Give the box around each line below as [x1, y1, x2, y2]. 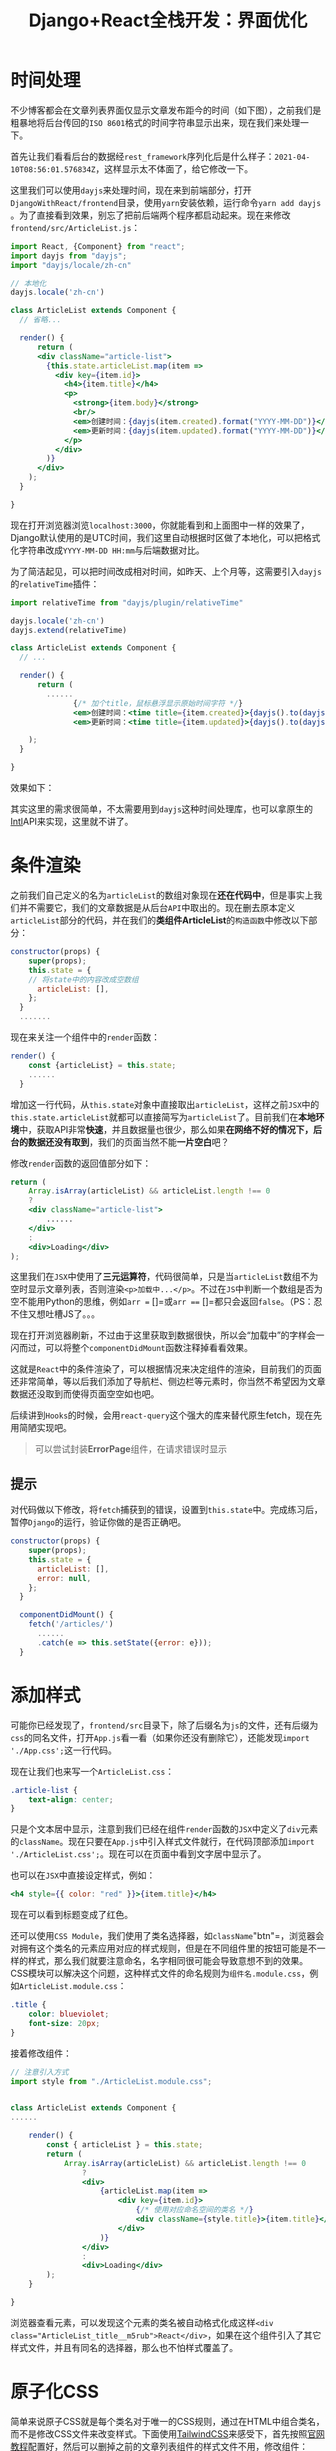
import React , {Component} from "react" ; [10, 241, 186, 251]
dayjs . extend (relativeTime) [10, 625, 128, 635]
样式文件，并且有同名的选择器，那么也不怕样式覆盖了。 [10, 2341, 238, 2353]
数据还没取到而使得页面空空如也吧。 [10, 1388, 160, 1400]
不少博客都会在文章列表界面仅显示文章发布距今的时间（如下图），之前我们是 [10, 104, 322, 116]
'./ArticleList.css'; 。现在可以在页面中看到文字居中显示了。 [10, 1848, 267, 1860]
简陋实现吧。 [18, 1422, 72, 1434]
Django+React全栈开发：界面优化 [28, 9, 308, 32]
